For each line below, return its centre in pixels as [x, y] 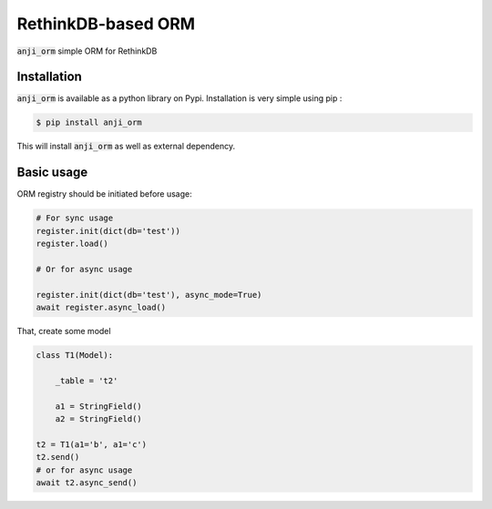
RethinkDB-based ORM [106, 24]
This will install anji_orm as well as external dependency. [126, 147]
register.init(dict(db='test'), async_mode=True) [149, 295]
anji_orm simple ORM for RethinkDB [87, 51]
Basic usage [52, 173]
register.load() [72, 244]
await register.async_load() [101, 308]
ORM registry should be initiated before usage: [105, 194]
